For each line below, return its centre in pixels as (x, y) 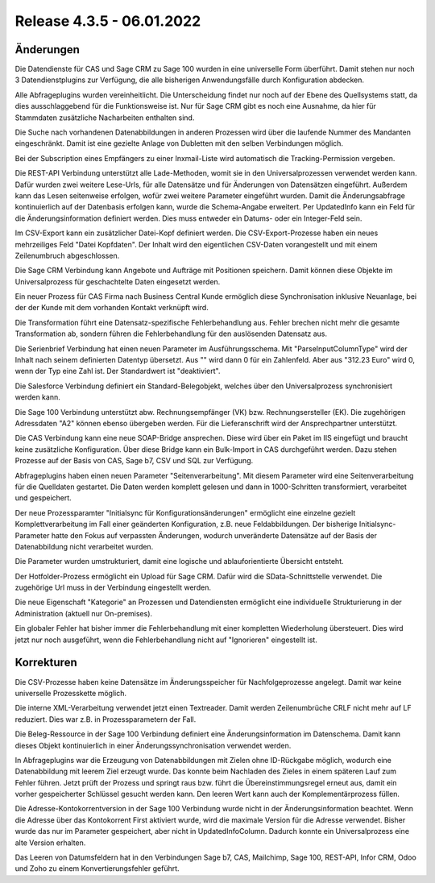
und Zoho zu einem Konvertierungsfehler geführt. (97, 868)
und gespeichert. (43, 498)
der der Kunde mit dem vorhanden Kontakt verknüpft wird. (112, 308)
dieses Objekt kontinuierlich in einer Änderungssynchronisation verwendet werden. (153, 745)
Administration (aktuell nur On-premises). (84, 613)
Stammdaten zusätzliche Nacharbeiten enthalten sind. (105, 118)
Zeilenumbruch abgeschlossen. (67, 255)
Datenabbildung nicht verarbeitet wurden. (84, 546)
